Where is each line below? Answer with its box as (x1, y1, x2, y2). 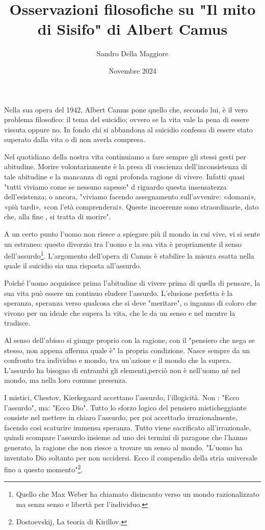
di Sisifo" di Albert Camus (37, 18, 228, 39)
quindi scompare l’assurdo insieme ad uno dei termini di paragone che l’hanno (4, 432, 248, 443)
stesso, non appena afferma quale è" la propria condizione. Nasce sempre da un (4, 344, 250, 355)
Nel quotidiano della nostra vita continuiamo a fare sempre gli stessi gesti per (4, 151, 246, 162)
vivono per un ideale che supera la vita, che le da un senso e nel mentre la (4, 307, 235, 318)
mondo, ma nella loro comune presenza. (4, 375, 127, 385)
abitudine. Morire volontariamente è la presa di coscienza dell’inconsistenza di (4, 161, 247, 172)
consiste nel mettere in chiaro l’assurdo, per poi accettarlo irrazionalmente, (4, 412, 237, 423)
